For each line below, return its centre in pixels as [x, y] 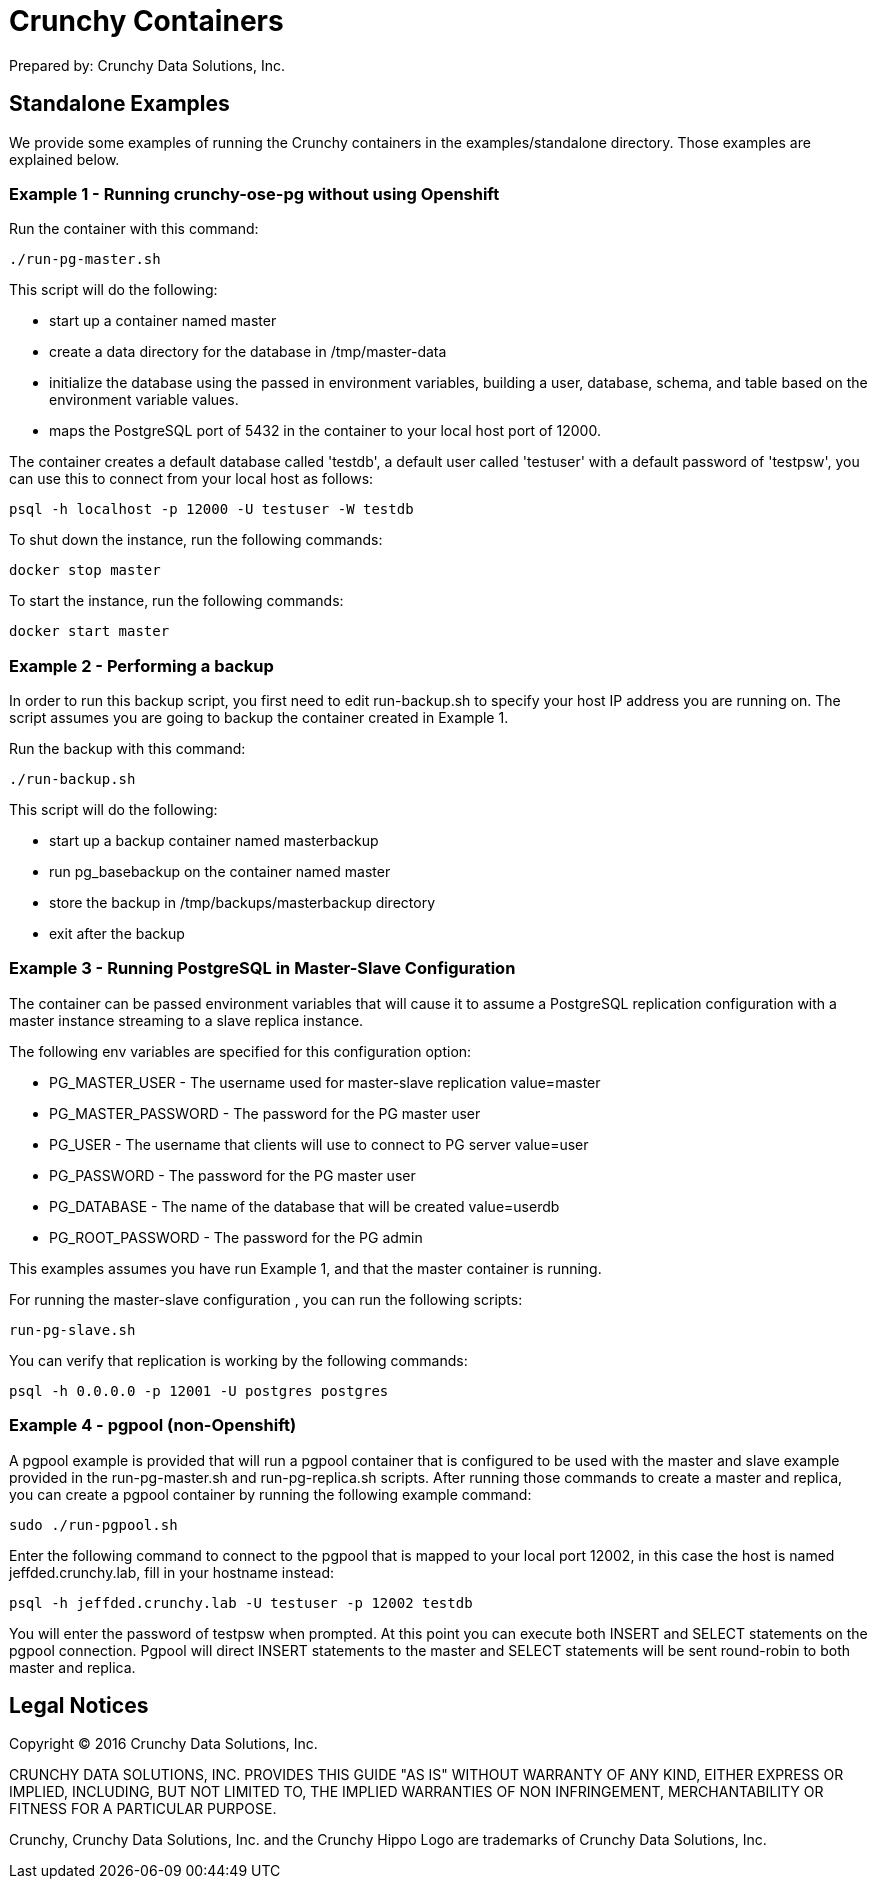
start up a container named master [163, 321]
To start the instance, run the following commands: [176, 601]
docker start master [89, 631]
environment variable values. [144, 400]
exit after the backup [117, 934]
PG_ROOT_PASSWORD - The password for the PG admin [236, 1237]
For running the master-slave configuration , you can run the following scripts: [266, 1299]
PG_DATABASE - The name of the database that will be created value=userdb [304, 1206]
